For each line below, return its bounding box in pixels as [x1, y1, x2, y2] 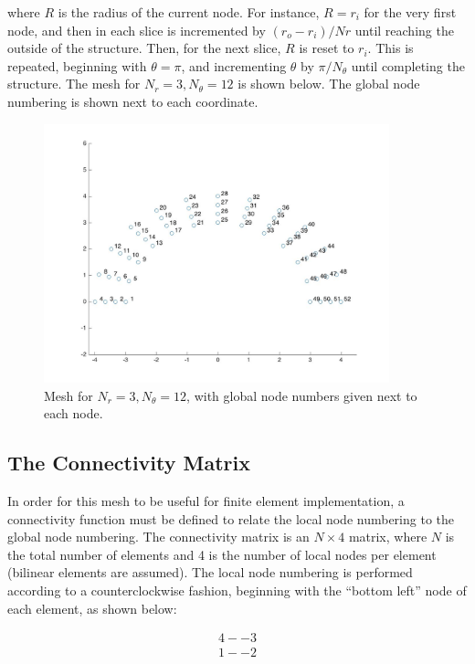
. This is [367, 38, 414, 58]
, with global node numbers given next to [186, 385, 417, 405]
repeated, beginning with [7, 56, 147, 75]
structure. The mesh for [7, 74, 141, 93]
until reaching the [354, 20, 454, 39]
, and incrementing [181, 56, 287, 75]
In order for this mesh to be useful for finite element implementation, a [7, 491, 405, 510]
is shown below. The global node [237, 74, 420, 93]
